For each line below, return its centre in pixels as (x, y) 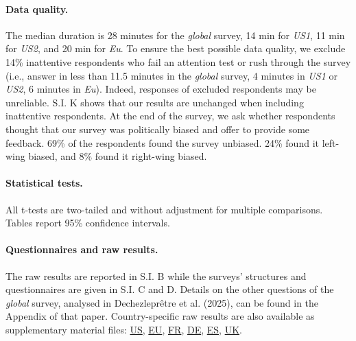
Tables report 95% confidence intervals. (88, 223)
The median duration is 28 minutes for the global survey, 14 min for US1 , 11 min (175, 35)
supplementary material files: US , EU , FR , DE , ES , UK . (124, 329)
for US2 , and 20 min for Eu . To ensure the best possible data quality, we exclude (176, 48)
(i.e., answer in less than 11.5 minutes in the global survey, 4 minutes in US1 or (171, 75)
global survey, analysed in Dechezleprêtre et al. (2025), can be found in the (162, 302)
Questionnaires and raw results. (82, 249)
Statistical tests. (44, 183)
